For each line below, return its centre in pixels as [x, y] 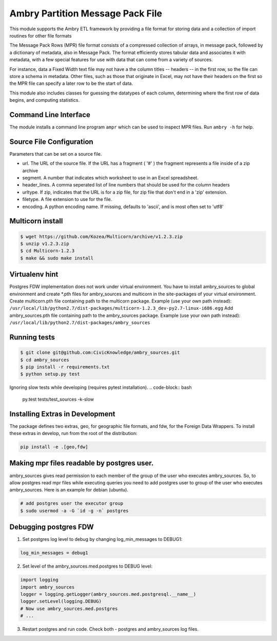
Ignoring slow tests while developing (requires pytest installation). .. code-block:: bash [101, 387]
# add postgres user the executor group [72, 504]
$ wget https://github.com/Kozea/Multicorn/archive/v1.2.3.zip [102, 237]
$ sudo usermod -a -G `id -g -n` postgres [74, 511]
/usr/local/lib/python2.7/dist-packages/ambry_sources [80, 323]
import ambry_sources [47, 587]
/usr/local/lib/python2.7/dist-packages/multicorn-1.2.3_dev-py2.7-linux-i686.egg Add [121, 308]
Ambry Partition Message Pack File [86, 13]
